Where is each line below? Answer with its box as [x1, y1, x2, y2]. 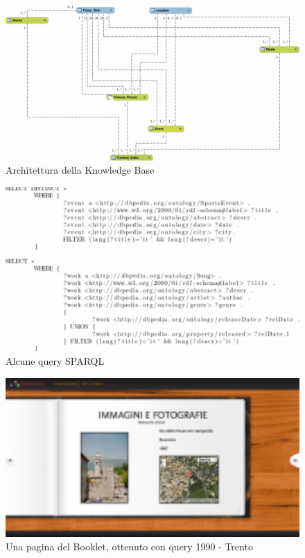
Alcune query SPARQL [6, 353, 105, 368]
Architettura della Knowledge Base [6, 163, 155, 177]
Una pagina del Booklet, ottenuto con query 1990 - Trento [6, 539, 253, 554]
